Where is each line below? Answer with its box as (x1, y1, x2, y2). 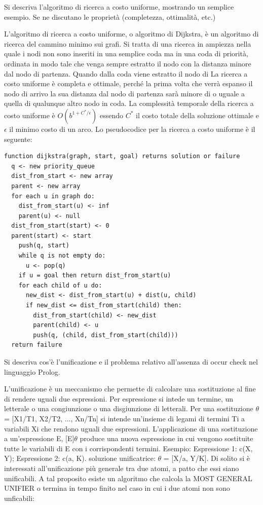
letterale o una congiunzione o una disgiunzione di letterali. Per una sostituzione (4, 403, 253, 414)
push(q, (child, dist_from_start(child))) (33, 331, 178, 339)
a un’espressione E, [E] (4, 433, 74, 444)
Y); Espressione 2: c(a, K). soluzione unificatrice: (4, 453, 156, 463)
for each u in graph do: (11, 192, 95, 200)
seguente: (4, 133, 32, 144)
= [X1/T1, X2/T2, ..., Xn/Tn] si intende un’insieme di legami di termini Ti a (4, 413, 245, 423)
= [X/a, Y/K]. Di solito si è (163, 453, 250, 463)
